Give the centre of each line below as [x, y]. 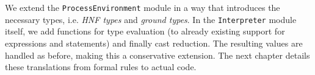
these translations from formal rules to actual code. [101, 67]
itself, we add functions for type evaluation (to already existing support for [145, 31]
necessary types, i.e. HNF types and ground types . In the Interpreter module [151, 19]
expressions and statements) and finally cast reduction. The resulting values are [154, 43]
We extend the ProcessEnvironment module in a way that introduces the [143, 7]
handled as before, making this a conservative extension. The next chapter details [157, 55]
